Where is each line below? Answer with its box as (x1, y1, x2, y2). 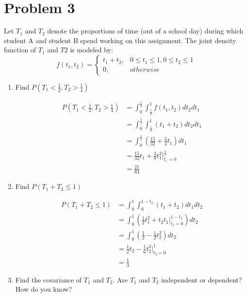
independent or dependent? (161, 274, 242, 284)
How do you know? (15, 284, 72, 294)
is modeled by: (70, 45, 113, 55)
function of (4, 45, 36, 55)
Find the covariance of (15, 274, 82, 284)
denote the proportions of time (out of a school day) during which (47, 26, 244, 36)
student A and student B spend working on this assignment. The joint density (4, 35, 236, 45)
